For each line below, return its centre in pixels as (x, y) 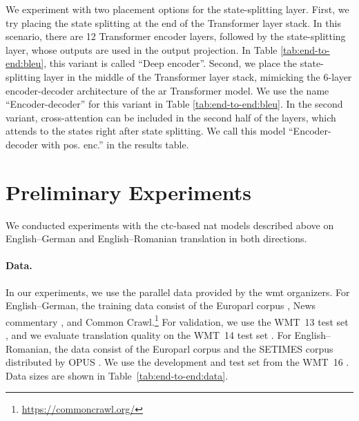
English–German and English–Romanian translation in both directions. (156, 238)
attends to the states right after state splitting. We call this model (146, 131)
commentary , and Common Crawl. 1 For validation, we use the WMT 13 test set (177, 320)
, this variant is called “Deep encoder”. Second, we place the (170, 63)
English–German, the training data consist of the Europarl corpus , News (161, 305)
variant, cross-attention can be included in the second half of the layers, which (171, 117)
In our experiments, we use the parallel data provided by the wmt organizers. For (178, 292)
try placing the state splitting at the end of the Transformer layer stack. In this (173, 22)
